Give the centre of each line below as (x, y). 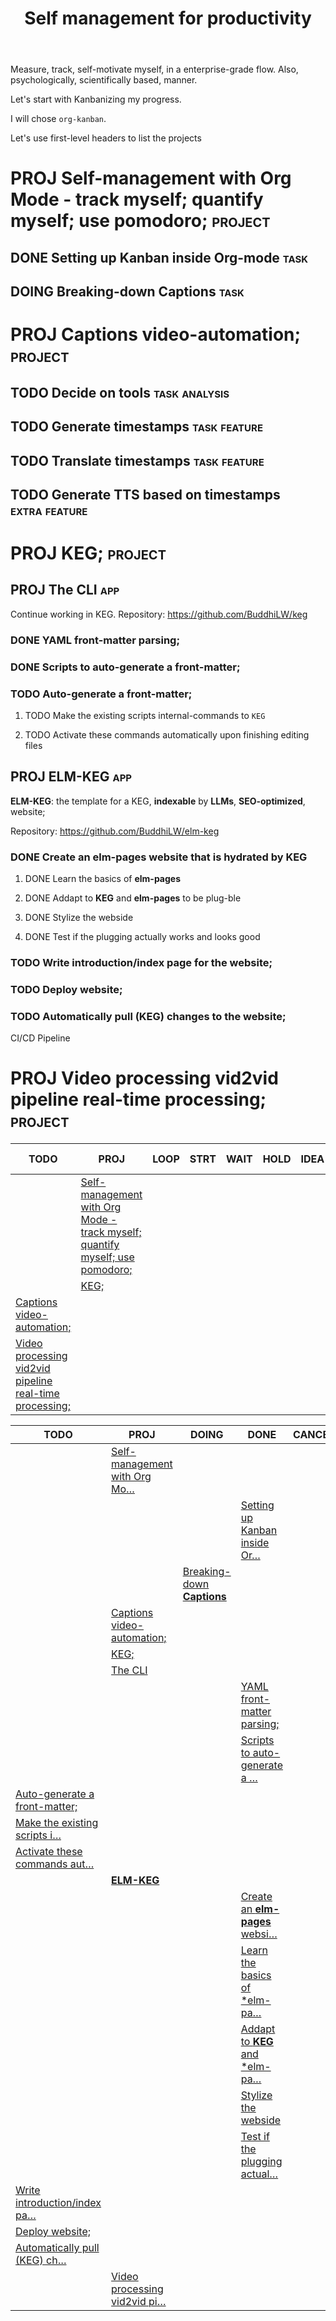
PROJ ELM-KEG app (71, 777)
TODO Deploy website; (66, 989)
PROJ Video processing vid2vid (144, 1078)
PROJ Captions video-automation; (156, 334)
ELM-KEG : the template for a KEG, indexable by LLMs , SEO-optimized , (158, 801)
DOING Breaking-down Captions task (127, 292)
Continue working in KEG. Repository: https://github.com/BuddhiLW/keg (159, 614)
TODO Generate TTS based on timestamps (145, 494)
